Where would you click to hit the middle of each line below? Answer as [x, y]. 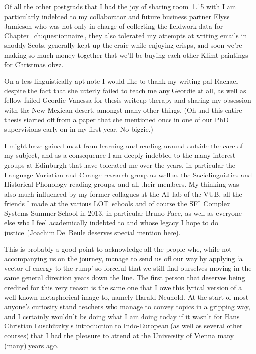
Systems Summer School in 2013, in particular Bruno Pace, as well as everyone [123, 213]
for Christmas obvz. [34, 64]
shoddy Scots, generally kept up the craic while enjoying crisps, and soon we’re [123, 45]
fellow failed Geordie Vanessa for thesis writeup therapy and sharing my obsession [128, 100]
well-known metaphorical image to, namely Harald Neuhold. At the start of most [127, 297]
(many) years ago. [31, 345]
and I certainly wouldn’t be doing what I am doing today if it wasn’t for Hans [122, 316]
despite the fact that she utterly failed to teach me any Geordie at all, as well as [125, 90]
